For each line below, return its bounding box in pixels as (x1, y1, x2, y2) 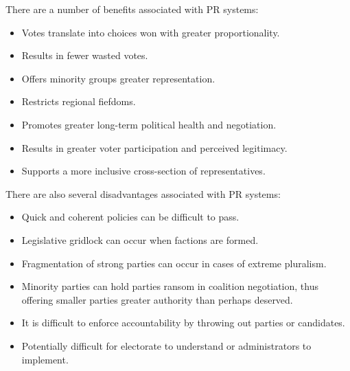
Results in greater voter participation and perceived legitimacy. (21, 140, 288, 155)
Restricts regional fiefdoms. (21, 94, 136, 109)
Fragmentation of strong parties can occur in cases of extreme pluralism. (21, 256, 327, 270)
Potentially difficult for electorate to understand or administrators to (21, 338, 312, 352)
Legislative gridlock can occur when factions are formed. (21, 232, 259, 247)
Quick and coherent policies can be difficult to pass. (21, 210, 240, 224)
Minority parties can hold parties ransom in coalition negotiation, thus (21, 279, 318, 293)
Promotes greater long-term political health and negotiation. (21, 117, 277, 131)
